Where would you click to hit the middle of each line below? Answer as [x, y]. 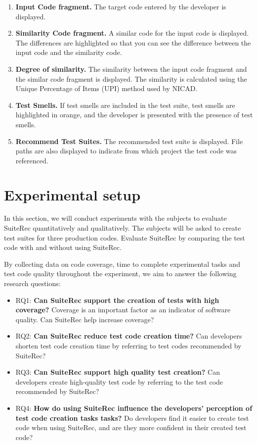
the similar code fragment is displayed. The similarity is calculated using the [131, 78]
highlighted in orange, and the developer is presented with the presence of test [134, 115]
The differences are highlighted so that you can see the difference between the [133, 42]
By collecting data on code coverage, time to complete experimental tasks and [122, 264]
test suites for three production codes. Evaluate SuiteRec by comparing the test [125, 237]
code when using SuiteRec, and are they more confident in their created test [131, 427]
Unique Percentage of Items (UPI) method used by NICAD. [107, 88]
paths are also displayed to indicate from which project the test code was [126, 151]
